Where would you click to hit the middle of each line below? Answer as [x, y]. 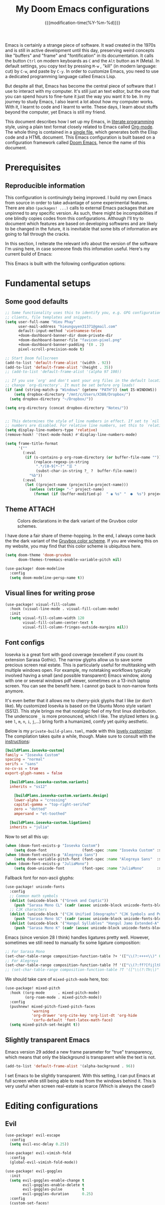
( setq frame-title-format [31, 444]
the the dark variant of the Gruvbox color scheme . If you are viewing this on [82, 541]
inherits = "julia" [29, 827]
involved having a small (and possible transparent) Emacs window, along [79, 675]
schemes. [27, 526]
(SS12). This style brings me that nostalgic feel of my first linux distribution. [81, 711]
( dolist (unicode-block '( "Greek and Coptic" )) [59, 900]
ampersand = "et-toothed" [41, 814]
